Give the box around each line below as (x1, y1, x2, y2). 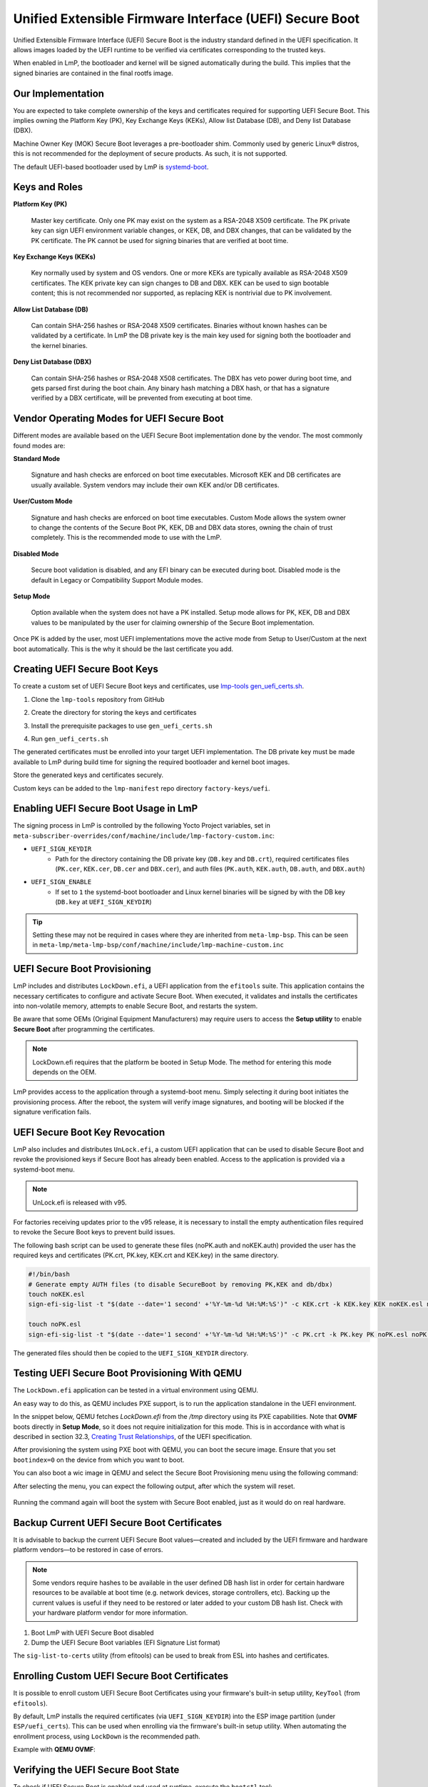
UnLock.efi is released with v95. (32, 1198, 128, 1207)
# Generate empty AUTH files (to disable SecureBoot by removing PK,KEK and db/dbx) (28, 1280, 333, 1288)
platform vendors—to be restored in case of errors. (13, 1545, 163, 1554)
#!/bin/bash (28, 1270, 71, 1279)
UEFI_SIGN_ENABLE (31, 878, 92, 886)
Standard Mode (13, 455, 61, 463)
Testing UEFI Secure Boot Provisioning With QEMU (13, 1367, 243, 1380)
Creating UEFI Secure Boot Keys (13, 663, 158, 675)
